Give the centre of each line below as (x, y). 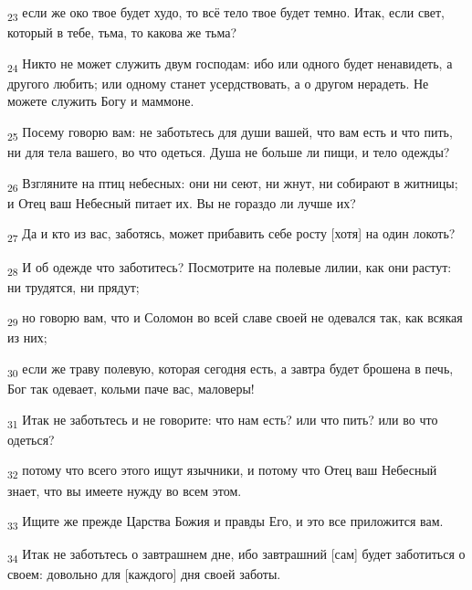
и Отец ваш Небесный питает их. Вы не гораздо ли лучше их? (182, 202)
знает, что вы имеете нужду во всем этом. (125, 490)
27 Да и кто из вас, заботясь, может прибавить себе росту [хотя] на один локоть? (231, 235)
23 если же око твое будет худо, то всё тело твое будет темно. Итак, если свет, (226, 13)
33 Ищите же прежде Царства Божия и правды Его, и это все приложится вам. (226, 522)
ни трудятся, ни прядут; (73, 286)
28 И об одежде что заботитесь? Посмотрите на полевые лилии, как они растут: (230, 268)
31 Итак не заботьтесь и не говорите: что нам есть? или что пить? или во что (223, 420)
